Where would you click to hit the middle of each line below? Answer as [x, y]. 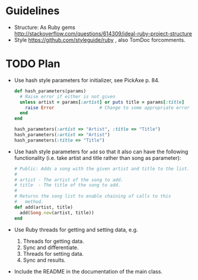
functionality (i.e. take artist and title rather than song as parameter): [98, 157]
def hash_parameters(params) [50, 91]
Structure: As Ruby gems [44, 27]
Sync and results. [44, 260]
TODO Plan [33, 64]
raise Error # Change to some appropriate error [108, 108]
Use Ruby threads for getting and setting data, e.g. [76, 230]
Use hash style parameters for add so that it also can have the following [101, 152]
